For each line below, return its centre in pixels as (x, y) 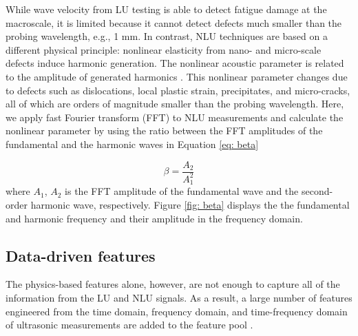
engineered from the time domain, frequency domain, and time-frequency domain (177, 311)
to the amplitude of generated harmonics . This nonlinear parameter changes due (177, 76)
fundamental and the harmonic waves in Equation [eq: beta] (132, 144)
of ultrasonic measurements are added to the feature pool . (129, 325)
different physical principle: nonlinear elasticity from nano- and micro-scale (164, 49)
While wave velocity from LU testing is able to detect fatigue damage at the (166, 9)
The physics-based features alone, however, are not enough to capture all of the (173, 284)
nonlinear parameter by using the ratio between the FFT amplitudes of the (164, 130)
